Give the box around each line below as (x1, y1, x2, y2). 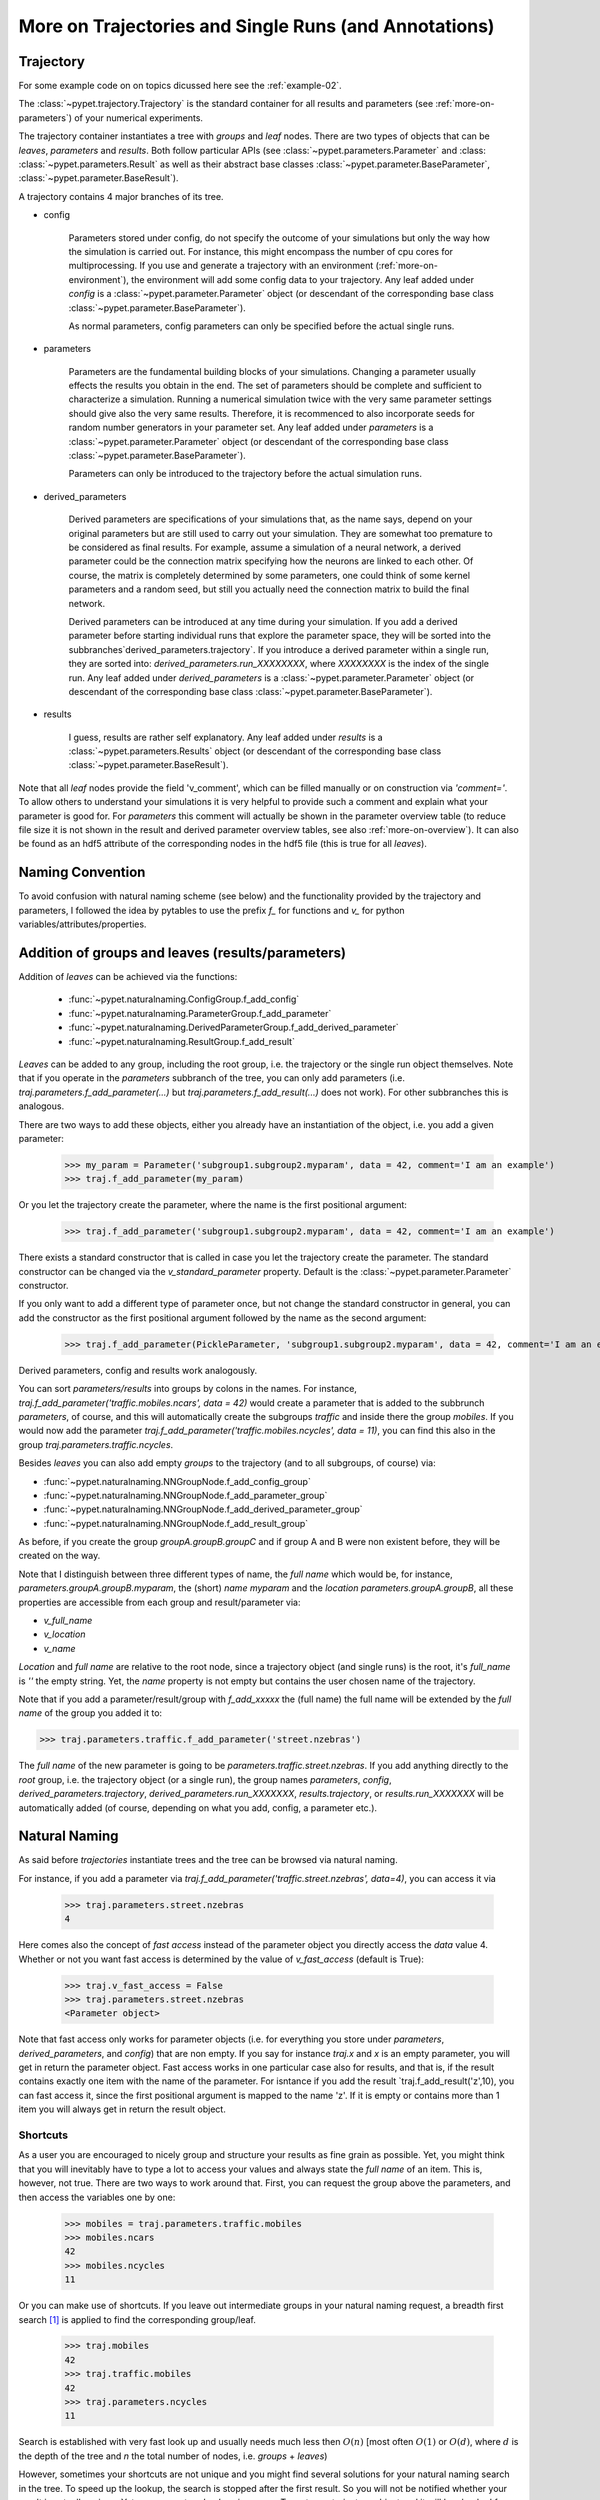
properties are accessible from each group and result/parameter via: (18, 1596, 301, 1608)
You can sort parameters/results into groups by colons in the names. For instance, (18, 1383, 357, 1395)
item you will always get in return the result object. (18, 2103, 227, 2115)
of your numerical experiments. (73, 111, 204, 124)
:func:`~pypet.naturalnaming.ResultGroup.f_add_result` (68, 1035, 295, 1047)
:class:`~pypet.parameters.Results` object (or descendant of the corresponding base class (68, 745, 442, 757)
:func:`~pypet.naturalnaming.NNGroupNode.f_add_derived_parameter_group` (43, 1503, 364, 1515)
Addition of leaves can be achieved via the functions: (18, 971, 238, 983)
